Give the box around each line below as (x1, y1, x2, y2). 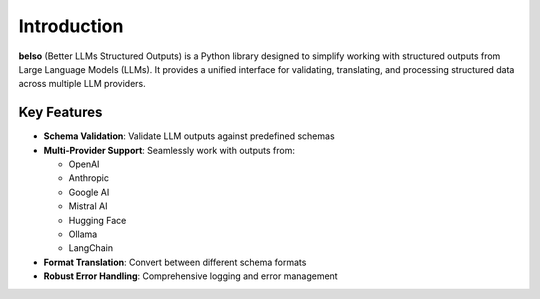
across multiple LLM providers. (18, 78, 147, 90)
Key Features (18, 104, 103, 121)
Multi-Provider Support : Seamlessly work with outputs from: (43, 144, 295, 156)
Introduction (18, 15, 124, 37)
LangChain (68, 242, 114, 254)
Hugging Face (68, 214, 127, 226)
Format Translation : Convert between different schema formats (43, 256, 307, 268)
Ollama (68, 228, 98, 240)
